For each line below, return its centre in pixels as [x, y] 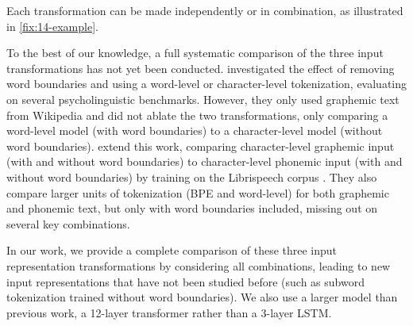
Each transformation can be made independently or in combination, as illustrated [205, 10]
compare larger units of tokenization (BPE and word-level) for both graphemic [198, 192]
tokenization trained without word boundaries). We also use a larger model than [202, 297]
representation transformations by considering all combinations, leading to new [199, 265]
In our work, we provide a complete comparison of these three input [172, 250]
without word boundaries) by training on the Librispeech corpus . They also [192, 176]
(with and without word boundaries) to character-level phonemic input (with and [205, 161]
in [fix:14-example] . [52, 26]
